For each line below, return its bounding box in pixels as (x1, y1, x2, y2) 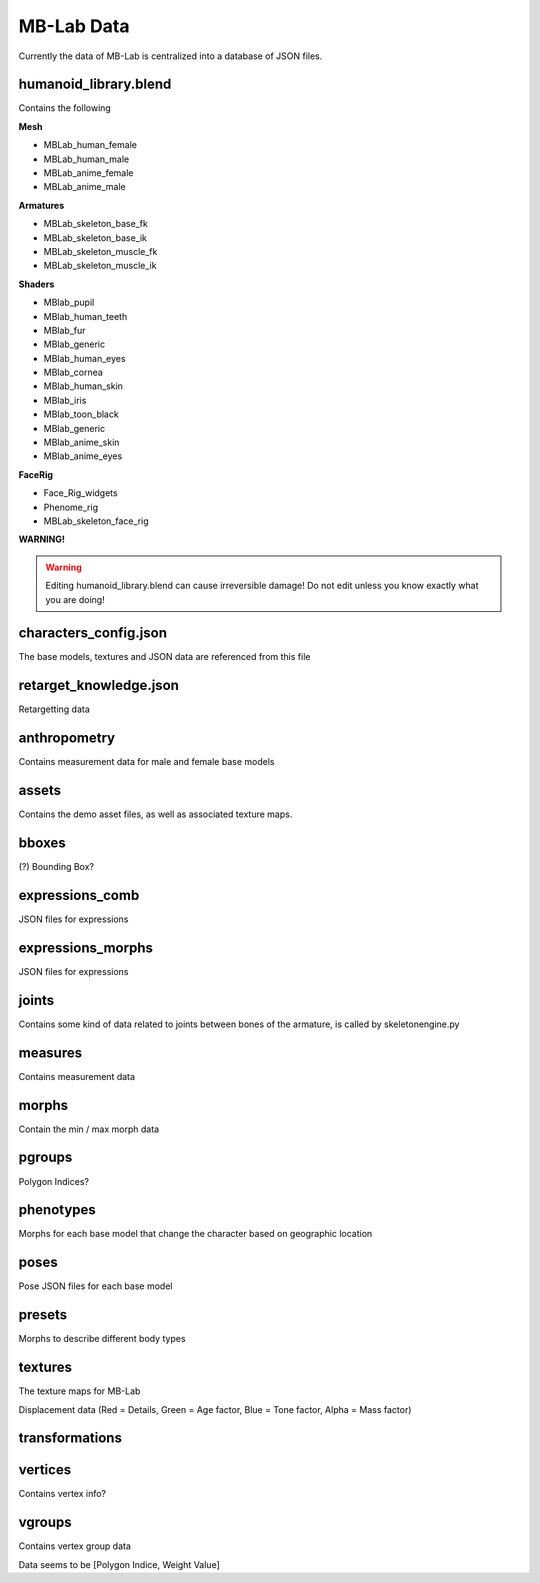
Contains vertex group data (18, 1540, 132, 1552)
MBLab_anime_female (43, 167, 134, 179)
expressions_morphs (18, 939, 154, 956)
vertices (18, 1461, 72, 1479)
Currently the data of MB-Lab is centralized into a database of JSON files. (18, 50, 323, 62)
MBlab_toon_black (43, 408, 119, 420)
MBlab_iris (43, 394, 87, 406)
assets (18, 782, 62, 799)
